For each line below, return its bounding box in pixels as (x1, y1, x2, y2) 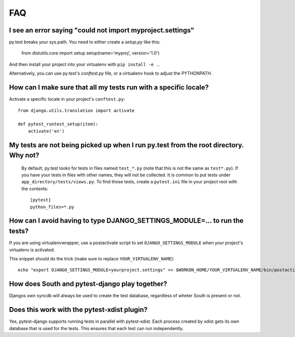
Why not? (9, 151, 39, 160)
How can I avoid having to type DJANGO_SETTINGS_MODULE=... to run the (9, 217, 244, 225)
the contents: (21, 186, 49, 192)
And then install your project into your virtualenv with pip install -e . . (9, 61, 160, 67)
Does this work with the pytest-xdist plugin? (9, 306, 147, 314)
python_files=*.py (30, 204, 75, 210)
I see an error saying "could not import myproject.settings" (9, 26, 194, 34)
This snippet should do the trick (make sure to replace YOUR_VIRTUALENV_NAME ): (9, 255, 175, 261)
